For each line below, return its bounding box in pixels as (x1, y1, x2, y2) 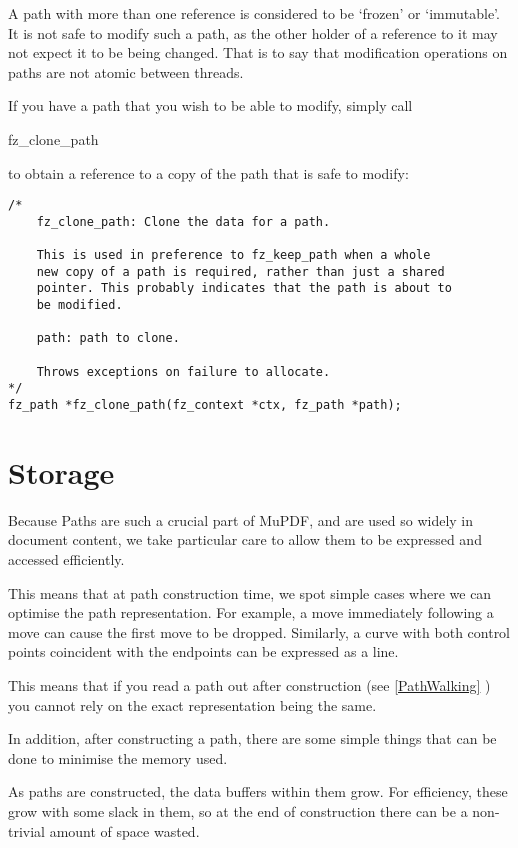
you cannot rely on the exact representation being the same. (8, 694, 377, 715)
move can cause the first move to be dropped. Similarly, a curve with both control (8, 621, 511, 642)
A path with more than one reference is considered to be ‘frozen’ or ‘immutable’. (8, 3, 500, 23)
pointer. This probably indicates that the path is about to (36, 281, 452, 296)
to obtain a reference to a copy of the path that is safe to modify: (8, 162, 409, 183)
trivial (8, 820, 46, 841)
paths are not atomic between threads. (8, 61, 244, 82)
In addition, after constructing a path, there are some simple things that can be (8, 728, 497, 749)
